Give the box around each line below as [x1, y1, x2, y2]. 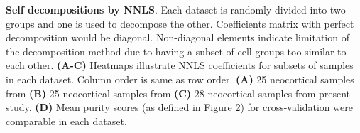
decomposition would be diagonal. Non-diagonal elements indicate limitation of [6, 30, 349, 45]
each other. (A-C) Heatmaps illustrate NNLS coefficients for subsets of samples [6, 58, 354, 73]
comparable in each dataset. [6, 113, 127, 128]
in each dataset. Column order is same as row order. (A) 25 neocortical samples [6, 71, 354, 86]
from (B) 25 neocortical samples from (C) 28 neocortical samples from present [6, 85, 351, 100]
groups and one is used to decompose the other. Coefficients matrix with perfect [6, 16, 354, 31]
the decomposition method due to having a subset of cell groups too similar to [6, 43, 347, 58]
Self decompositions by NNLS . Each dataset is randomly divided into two [6, 2, 346, 16]
